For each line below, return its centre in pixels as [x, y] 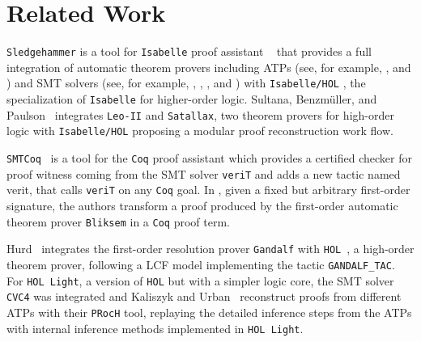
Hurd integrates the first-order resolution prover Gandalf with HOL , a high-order [210, 249]
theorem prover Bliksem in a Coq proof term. [118, 221]
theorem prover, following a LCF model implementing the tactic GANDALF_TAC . [201, 264]
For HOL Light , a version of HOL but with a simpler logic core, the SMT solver [200, 280]
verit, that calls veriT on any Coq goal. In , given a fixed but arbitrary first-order [208, 190]
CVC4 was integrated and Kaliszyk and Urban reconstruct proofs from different [204, 296]
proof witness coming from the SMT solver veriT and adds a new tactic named [204, 173]
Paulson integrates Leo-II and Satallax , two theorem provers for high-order [200, 114]
